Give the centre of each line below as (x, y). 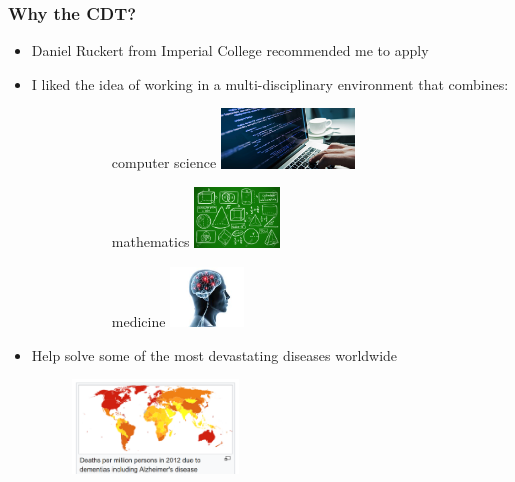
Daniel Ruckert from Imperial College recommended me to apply (230, 50)
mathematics (150, 241)
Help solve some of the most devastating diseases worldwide (214, 354)
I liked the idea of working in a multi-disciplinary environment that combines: (270, 83)
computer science (164, 162)
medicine (138, 321)
